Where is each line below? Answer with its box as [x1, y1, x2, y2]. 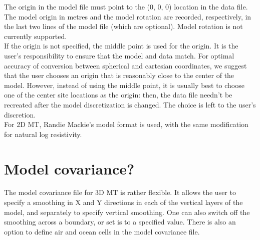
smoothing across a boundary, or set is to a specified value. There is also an [4, 216, 236, 227]
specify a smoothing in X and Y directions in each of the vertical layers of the [4, 197, 243, 207]
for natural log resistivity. [4, 128, 82, 139]
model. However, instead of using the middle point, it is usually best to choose [4, 79, 244, 90]
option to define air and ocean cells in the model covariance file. [4, 226, 200, 236]
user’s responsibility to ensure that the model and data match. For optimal [4, 50, 234, 60]
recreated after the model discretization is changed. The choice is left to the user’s [4, 99, 256, 109]
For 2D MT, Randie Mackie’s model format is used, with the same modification [4, 119, 248, 129]
